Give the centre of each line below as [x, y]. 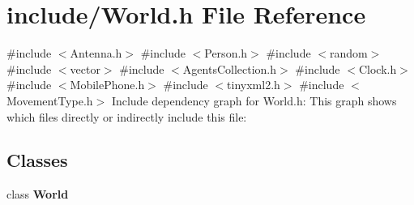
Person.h [226, 53]
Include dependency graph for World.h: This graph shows [254, 100]
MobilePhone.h [107, 85]
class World [38, 194]
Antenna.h [96, 53]
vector [85, 68]
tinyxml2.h [254, 85]
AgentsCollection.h [230, 68]
